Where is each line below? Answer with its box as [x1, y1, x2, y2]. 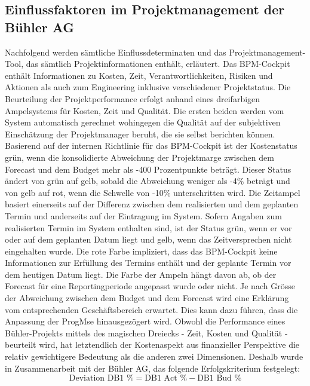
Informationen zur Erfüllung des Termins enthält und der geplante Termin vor [5, 256, 291, 269]
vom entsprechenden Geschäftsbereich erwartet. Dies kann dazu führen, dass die [5, 303, 298, 315]
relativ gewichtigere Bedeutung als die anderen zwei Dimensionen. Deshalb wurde [5, 350, 303, 363]
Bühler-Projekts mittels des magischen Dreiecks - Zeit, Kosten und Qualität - [5, 326, 288, 339]
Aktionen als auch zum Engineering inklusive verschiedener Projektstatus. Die [5, 81, 291, 93]
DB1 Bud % [197, 374, 242, 383]
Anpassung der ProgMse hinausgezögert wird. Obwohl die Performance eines [5, 315, 286, 327]
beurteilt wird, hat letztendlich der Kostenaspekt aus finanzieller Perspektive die [5, 338, 300, 351]
